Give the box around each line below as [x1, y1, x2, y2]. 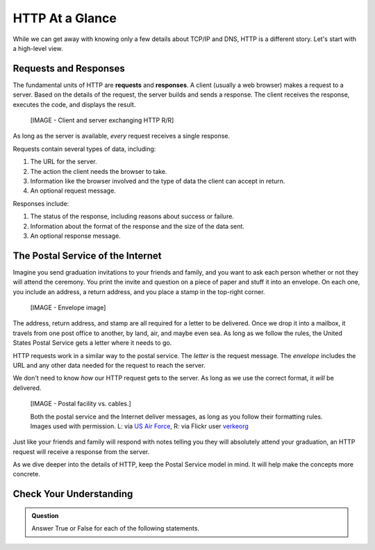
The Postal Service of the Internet [12, 250, 162, 261]
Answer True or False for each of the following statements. [31, 524, 200, 533]
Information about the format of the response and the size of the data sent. [30, 222, 244, 230]
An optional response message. [30, 232, 121, 240]
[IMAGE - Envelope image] [30, 303, 106, 312]
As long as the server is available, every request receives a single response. [12, 132, 231, 140]
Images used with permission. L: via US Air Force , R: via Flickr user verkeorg [30, 421, 249, 430]
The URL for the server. [30, 157, 97, 166]
